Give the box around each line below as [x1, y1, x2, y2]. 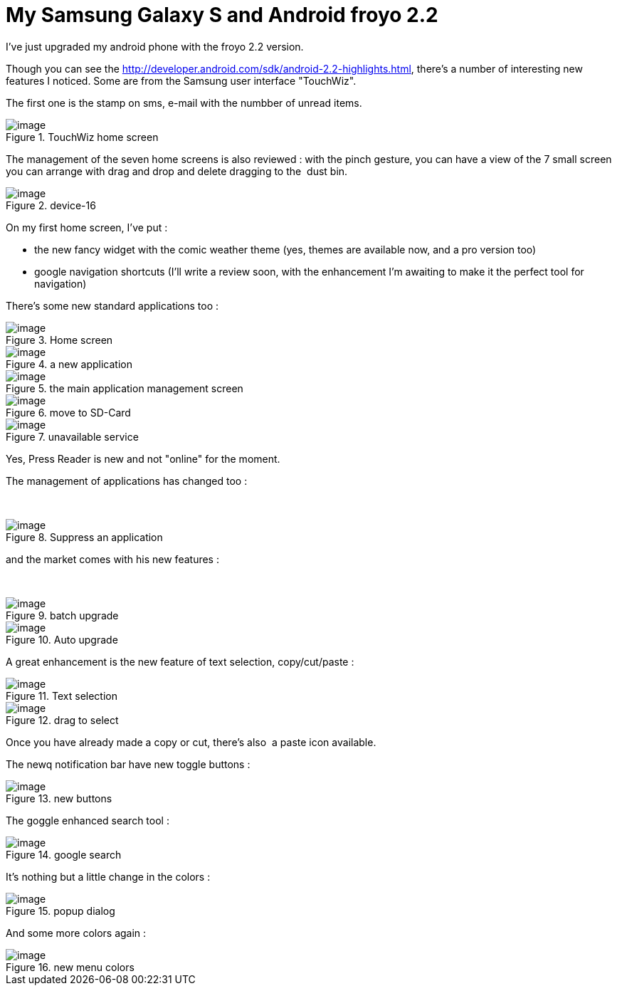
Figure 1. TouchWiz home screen [6, 130, 159, 143]
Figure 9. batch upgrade [6, 609, 119, 622]
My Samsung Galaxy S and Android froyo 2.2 [6, 3, 438, 27]
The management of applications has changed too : [6, 474, 248, 487]
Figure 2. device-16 [6, 199, 96, 211]
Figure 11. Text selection [6, 689, 117, 702]
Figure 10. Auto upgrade [6, 633, 118, 646]
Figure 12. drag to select [6, 713, 119, 726]
